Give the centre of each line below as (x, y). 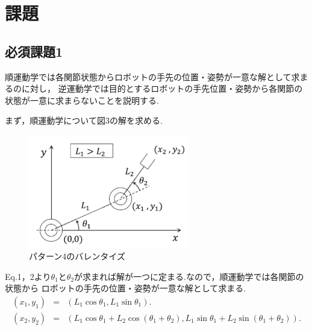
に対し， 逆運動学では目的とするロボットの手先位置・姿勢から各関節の (162, 88)
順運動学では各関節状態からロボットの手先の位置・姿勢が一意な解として (148, 76)
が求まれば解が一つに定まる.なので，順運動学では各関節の (189, 276)
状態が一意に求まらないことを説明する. (82, 100)
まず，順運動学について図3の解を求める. (84, 120)
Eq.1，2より (28, 276)
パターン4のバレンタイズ (77, 256)
